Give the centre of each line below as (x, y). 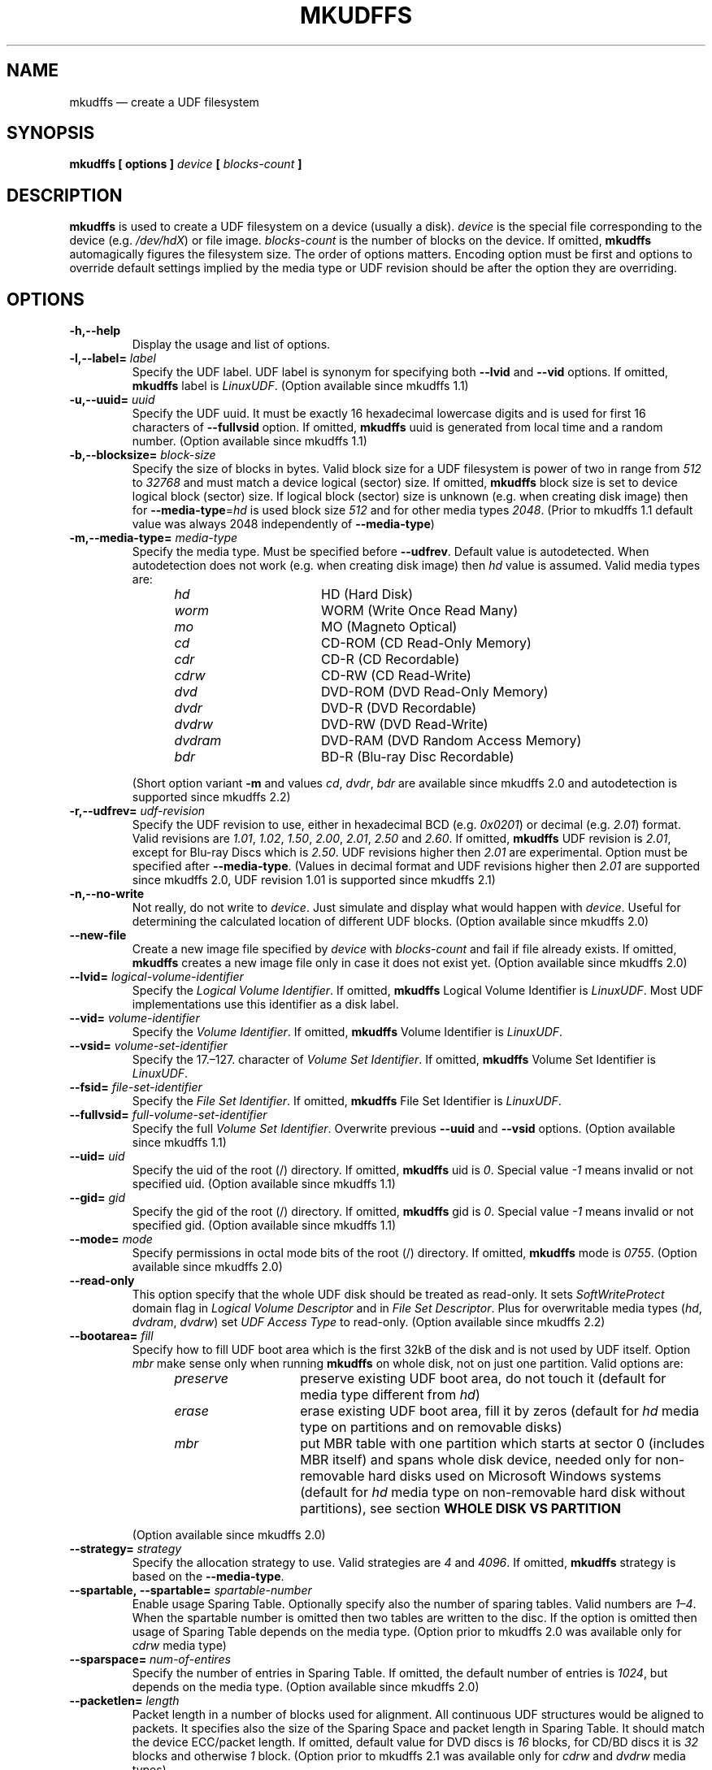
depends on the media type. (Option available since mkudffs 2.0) (306, 1687)
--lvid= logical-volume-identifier (156, 977)
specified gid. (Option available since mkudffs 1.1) (264, 1226)
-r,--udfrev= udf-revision (137, 811)
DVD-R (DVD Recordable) (398, 708)
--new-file (98, 935)
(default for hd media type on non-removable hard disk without (493, 1492)
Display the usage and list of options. (231, 345)
